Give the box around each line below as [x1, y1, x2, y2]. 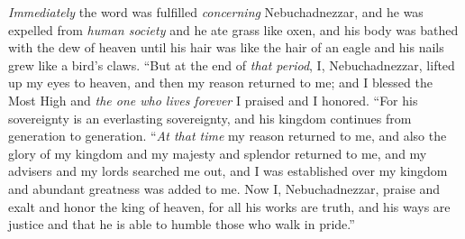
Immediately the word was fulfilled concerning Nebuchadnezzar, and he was [8, 3, 424, 21]
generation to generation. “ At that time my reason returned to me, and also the [8, 126, 447, 145]
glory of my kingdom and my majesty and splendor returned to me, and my [8, 143, 427, 162]
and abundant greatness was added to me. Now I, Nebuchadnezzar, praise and [8, 179, 441, 198]
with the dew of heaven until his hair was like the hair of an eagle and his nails [8, 38, 444, 57]
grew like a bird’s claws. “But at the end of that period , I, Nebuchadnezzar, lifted [8, 55, 455, 74]
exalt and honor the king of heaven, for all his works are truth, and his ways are [8, 197, 451, 216]
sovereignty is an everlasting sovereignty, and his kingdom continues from [8, 108, 412, 127]
